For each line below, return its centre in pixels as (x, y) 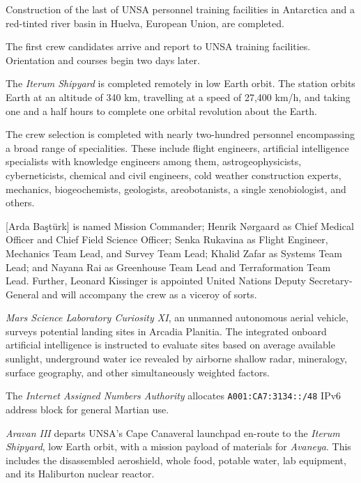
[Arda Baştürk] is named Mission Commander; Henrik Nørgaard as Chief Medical (180, 225)
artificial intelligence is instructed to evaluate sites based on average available (170, 345)
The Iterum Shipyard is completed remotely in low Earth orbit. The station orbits (180, 83)
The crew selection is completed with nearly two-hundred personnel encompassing (180, 134)
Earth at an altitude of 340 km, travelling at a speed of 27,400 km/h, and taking (178, 97)
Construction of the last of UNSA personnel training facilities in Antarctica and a (180, 9)
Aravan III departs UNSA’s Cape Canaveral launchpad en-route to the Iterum (173, 432)
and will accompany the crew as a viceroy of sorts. (149, 294)
